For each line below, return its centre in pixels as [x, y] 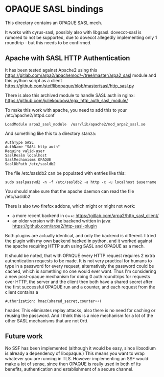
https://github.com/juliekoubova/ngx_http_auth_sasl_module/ [67, 100]
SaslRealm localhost [26, 155]
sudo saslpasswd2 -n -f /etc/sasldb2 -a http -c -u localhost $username [81, 182]
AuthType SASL [20, 142]
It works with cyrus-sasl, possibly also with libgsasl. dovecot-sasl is [73, 32]
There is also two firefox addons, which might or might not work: [70, 206]
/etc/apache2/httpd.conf [30, 115]
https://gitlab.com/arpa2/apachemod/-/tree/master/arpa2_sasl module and [81, 75]
